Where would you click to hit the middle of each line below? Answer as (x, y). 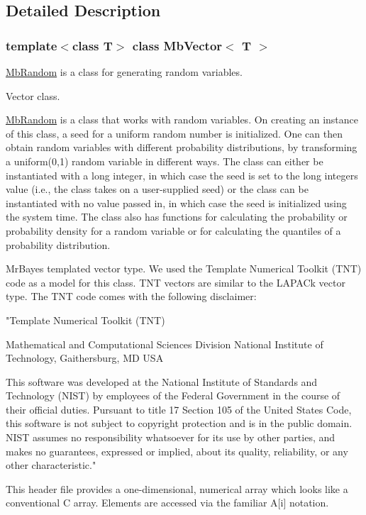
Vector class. (33, 95)
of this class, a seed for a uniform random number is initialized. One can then (174, 133)
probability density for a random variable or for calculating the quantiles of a (173, 230)
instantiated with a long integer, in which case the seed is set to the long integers (182, 175)
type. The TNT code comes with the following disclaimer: (131, 296)
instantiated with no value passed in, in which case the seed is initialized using (176, 203)
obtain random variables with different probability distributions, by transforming (182, 147)
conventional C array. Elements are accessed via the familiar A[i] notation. (167, 503)
